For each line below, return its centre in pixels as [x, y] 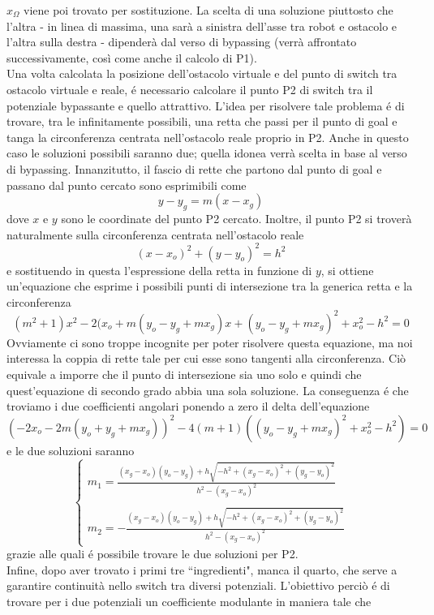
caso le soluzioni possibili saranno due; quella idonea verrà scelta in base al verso [207, 153]
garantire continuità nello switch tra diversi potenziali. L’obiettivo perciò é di [198, 585]
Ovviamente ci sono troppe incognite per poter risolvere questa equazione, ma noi [210, 342]
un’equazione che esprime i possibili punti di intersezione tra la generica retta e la [210, 286]
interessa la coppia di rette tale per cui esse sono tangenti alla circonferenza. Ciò [206, 358]
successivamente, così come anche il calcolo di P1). [132, 57]
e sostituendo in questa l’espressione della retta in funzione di [159, 270]
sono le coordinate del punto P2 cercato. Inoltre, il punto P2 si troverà [236, 218]
